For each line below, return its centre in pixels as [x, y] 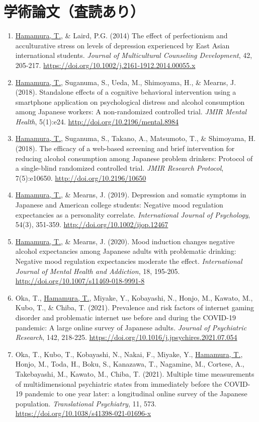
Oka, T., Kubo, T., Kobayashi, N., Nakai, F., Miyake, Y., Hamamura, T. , [129, 354]
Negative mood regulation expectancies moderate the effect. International [129, 261]
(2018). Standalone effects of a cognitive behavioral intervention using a [126, 92]
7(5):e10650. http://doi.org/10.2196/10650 [81, 178]
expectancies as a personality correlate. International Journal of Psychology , [133, 214]
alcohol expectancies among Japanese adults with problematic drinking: [126, 251]
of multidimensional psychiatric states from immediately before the [119, 383]
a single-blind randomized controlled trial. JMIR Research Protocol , [119, 168]
